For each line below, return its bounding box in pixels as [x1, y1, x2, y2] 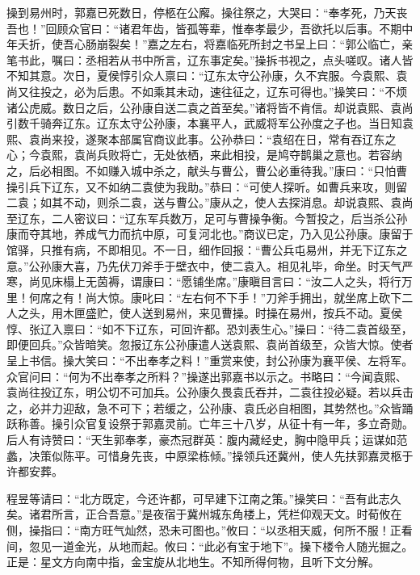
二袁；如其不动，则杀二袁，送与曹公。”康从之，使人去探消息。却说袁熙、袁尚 [6, 194, 414, 211]
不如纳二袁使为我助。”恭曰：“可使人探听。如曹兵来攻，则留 [96, 178, 408, 195]
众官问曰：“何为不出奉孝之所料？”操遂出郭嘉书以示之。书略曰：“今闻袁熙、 [6, 367, 407, 384]
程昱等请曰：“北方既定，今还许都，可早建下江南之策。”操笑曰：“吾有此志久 [6, 489, 401, 506]
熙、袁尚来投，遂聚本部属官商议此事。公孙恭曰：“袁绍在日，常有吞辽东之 [6, 130, 397, 147]
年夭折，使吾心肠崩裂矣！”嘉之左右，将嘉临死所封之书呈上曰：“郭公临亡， [6, 36, 402, 52]
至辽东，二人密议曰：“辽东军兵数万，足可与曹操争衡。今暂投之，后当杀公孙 [6, 209, 408, 226]
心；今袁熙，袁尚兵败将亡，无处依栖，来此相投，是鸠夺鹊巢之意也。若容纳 [6, 146, 402, 163]
